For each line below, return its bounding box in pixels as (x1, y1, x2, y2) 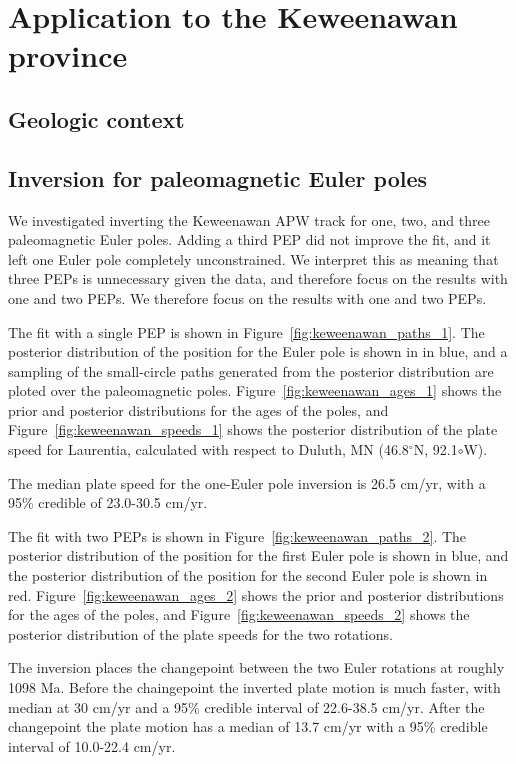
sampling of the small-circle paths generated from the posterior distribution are (8, 360, 494, 381)
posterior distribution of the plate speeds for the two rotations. (8, 623, 393, 644)
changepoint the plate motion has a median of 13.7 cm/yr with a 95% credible (8, 716, 488, 737)
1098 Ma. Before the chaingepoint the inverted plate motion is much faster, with (8, 677, 501, 698)
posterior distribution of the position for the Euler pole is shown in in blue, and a (8, 341, 508, 362)
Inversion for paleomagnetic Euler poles (8, 162, 428, 193)
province (8, 35, 128, 76)
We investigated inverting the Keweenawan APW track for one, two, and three (8, 209, 490, 230)
